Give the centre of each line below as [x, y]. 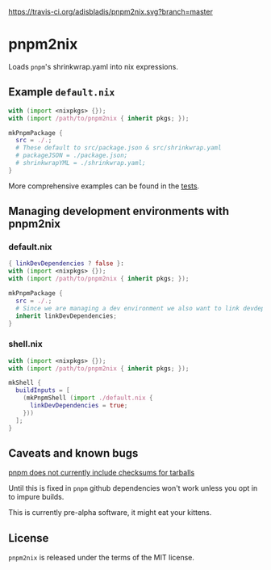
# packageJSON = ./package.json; [72, 156]
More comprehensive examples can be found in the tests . [104, 186]
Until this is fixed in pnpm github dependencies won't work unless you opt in [133, 488]
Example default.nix [62, 92]
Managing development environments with [119, 211]
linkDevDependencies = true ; [79, 406]
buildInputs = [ [43, 391]
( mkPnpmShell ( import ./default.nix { [88, 398]
